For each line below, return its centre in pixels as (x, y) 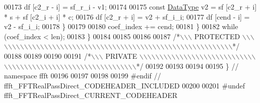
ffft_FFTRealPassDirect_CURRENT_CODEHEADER (91, 95)
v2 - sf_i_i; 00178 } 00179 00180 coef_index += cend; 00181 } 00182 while (121, 26)
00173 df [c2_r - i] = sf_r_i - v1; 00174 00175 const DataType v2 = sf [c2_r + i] (131, 7)
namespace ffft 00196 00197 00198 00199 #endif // (83, 76)
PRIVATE (121, 56)
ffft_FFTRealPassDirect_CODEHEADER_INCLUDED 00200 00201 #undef (124, 85)
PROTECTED (217, 36)
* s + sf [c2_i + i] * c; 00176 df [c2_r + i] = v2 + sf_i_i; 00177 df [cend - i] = (127, 16)
